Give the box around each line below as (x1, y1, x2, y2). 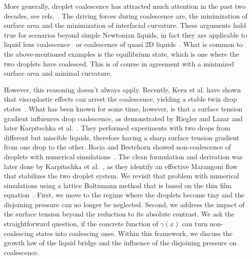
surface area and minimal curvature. (4, 68, 112, 78)
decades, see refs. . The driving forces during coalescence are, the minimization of (4, 10, 248, 21)
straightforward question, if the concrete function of (4, 218, 158, 229)
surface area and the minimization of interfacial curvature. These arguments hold (4, 20, 246, 30)
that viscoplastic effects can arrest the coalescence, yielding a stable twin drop (4, 94, 237, 104)
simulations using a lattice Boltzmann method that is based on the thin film (4, 180, 232, 190)
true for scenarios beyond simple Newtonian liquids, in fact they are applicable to (4, 29, 248, 40)
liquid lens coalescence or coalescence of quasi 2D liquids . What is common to (4, 39, 243, 49)
